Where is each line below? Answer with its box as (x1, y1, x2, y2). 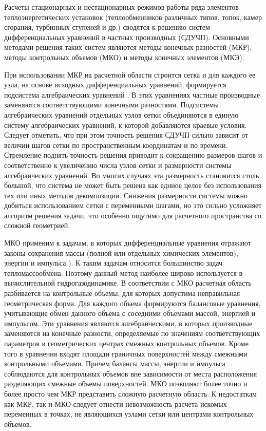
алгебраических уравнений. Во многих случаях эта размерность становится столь (4, 170, 259, 180)
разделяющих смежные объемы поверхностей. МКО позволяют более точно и (4, 378, 248, 389)
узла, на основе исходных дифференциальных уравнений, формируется (4, 79, 226, 90)
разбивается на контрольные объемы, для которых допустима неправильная (4, 288, 240, 298)
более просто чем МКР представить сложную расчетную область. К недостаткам (4, 388, 257, 399)
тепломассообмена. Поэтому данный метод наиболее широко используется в (4, 267, 243, 278)
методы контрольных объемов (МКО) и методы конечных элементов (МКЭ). (4, 51, 244, 62)
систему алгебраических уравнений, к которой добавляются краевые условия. (4, 119, 247, 130)
